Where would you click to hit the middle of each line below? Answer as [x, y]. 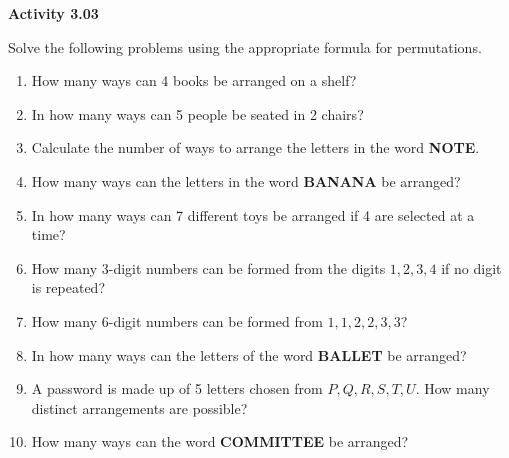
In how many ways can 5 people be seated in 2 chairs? [197, 113]
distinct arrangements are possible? [139, 407]
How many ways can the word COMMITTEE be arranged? [220, 441]
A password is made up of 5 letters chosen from [177, 388]
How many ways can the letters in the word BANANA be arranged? [246, 180]
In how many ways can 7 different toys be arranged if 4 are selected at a [253, 214]
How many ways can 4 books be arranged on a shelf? [194, 80]
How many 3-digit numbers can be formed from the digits [208, 267]
